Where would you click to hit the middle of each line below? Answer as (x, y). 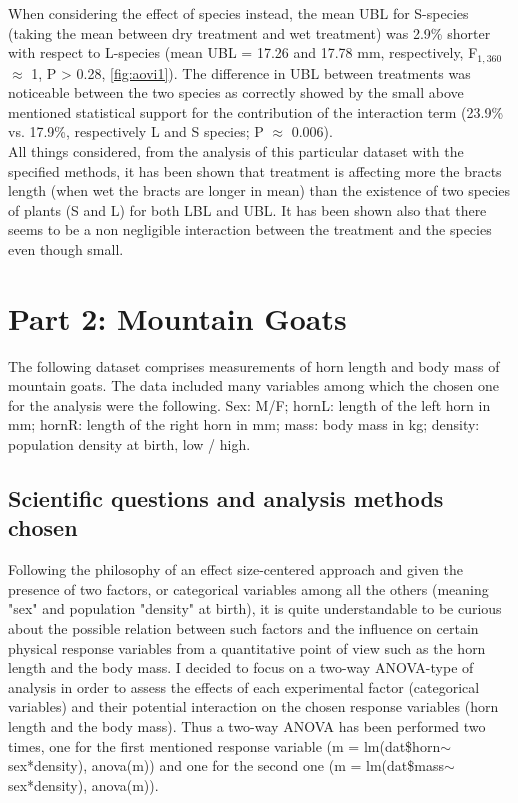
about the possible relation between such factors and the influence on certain (243, 628)
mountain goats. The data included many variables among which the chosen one (254, 385)
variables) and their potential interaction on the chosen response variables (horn (253, 706)
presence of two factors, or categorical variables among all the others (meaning (248, 588)
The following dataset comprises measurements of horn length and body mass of (254, 365)
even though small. (66, 248)
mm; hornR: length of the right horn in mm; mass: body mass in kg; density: (244, 424)
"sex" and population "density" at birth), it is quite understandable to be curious (255, 608)
